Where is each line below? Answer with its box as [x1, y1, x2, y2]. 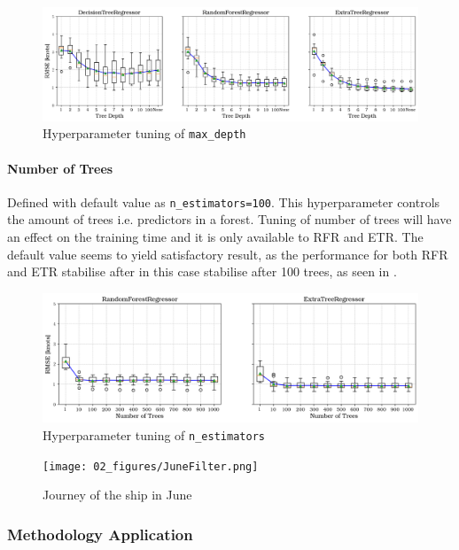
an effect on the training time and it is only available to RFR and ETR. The [7, 228, 424, 246]
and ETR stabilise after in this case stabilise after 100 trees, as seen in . [7, 262, 397, 281]
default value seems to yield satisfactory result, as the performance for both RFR [7, 244, 448, 263]
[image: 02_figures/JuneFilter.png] [43, 460, 259, 473]
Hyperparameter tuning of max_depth [43, 124, 246, 143]
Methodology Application [7, 523, 193, 545]
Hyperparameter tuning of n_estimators [43, 426, 265, 445]
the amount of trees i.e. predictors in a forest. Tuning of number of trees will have [7, 210, 452, 229]
